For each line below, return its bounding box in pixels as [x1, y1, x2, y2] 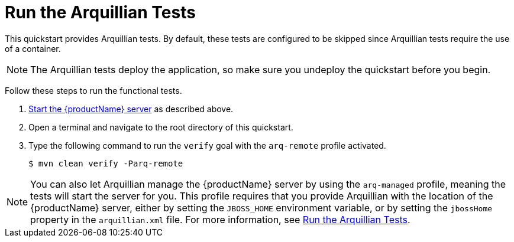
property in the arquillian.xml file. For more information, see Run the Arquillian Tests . [30, 213, 410, 225]
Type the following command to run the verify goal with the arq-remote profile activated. [28, 140, 386, 151]
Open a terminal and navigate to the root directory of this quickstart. [28, 122, 293, 132]
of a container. [5, 43, 61, 54]
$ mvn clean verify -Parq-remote [28, 158, 183, 168]
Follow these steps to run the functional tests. [5, 85, 182, 96]
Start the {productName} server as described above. [28, 103, 234, 114]
